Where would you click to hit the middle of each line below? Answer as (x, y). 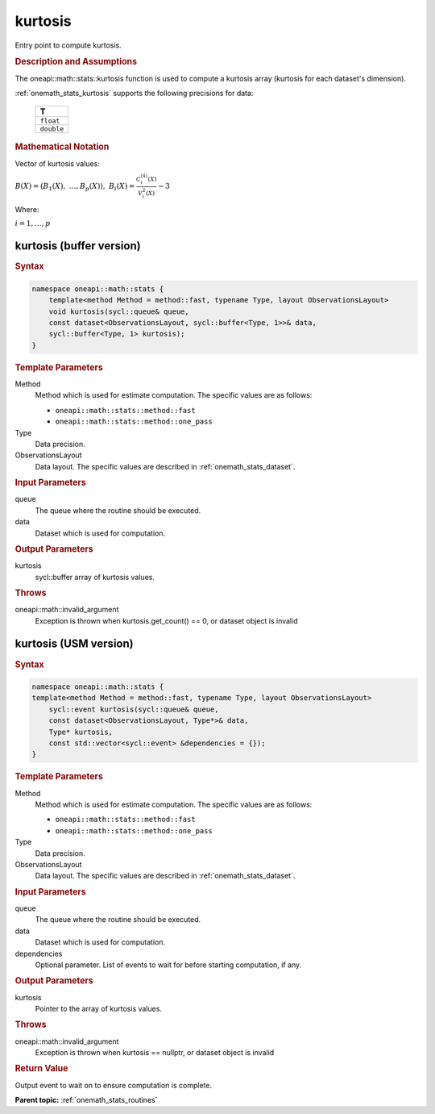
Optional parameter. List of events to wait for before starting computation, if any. (168, 965)
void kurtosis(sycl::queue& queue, (119, 311)
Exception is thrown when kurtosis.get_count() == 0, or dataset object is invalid (166, 620)
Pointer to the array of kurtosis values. (99, 1008)
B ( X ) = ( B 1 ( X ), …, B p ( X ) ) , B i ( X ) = (75, 187)
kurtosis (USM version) (74, 644)
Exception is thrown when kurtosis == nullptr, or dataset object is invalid (155, 1053)
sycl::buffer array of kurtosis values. (95, 577)
